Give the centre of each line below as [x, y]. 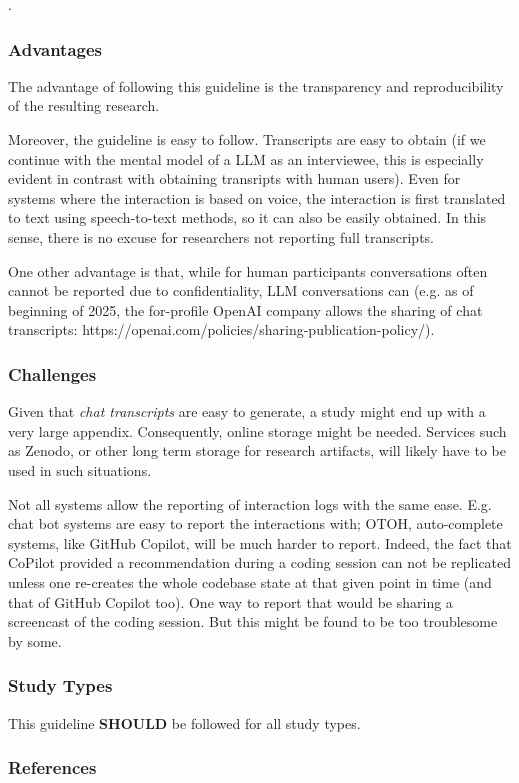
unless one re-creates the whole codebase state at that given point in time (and [250, 581]
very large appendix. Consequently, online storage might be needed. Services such [257, 430]
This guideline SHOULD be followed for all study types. [184, 722]
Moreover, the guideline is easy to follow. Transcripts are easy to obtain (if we [247, 139]
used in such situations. [80, 469]
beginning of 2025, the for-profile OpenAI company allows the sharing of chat [245, 309]
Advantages [55, 48]
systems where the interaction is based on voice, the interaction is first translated [257, 197]
